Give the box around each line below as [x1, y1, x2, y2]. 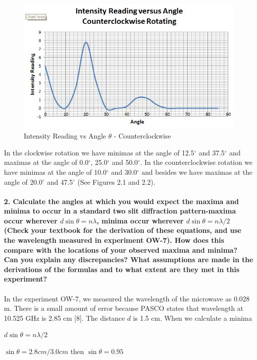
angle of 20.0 [4, 176, 43, 187]
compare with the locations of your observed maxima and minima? [4, 244, 238, 255]
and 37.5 [199, 147, 225, 157]
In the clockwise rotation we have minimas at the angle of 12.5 [4, 147, 194, 157]
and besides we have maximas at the [142, 166, 253, 177]
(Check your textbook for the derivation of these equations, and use [4, 225, 242, 235]
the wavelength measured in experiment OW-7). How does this [4, 235, 224, 245]
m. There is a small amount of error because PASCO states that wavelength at [4, 303, 244, 313]
